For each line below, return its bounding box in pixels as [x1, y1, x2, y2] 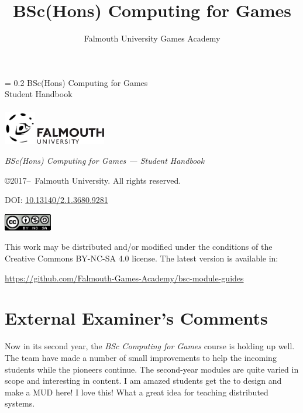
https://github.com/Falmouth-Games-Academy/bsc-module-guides [5, 271, 244, 284]
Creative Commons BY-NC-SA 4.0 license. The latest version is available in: [5, 252, 278, 264]
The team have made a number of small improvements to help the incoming [5, 351, 277, 363]
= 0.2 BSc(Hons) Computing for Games [5, 76, 148, 88]
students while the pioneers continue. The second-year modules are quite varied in [5, 363, 299, 375]
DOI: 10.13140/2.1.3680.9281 [5, 194, 108, 206]
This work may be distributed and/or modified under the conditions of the [5, 240, 273, 253]
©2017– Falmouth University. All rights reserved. [5, 174, 181, 186]
